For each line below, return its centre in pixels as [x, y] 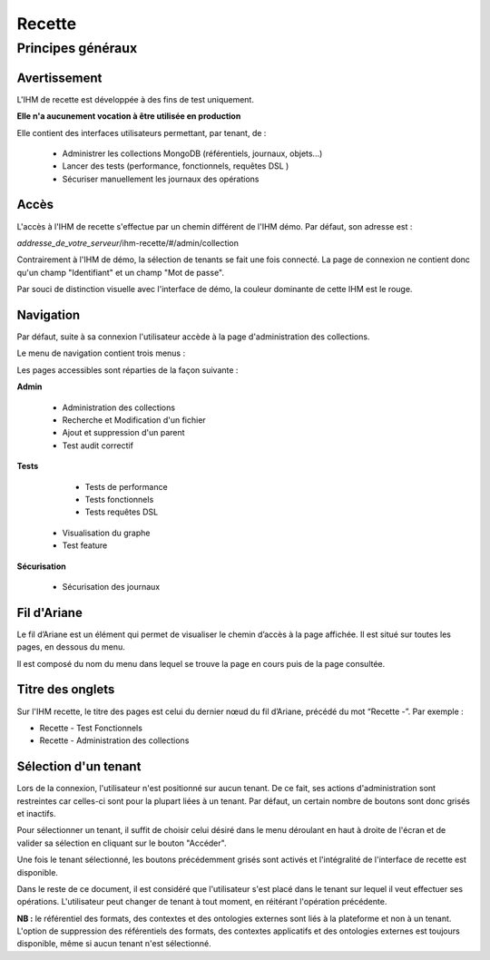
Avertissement [59, 78]
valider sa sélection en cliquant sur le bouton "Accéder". [122, 843]
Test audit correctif [98, 446]
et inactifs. [36, 813]
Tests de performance [126, 486]
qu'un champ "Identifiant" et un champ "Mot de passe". [120, 272]
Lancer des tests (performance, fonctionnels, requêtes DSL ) [176, 166]
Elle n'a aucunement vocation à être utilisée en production [129, 116]
